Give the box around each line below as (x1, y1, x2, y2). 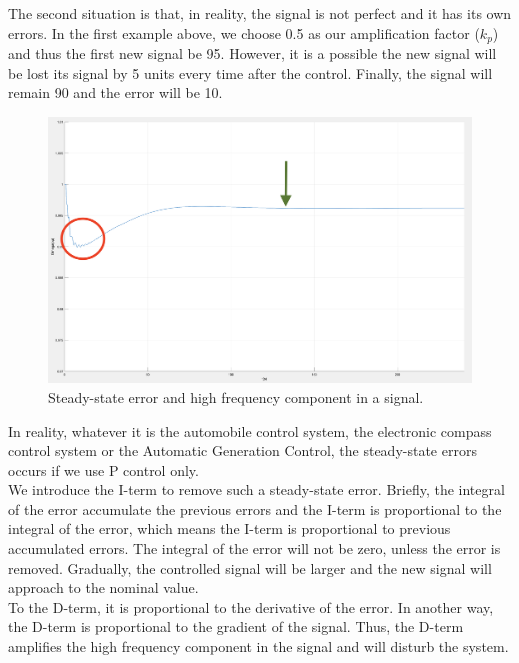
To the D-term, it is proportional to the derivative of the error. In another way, (8, 596, 494, 617)
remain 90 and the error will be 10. (8, 82, 223, 103)
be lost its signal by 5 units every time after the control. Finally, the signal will (8, 62, 493, 83)
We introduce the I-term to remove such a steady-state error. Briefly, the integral (8, 479, 505, 500)
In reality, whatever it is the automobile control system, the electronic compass (8, 420, 492, 441)
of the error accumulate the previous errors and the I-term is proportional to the (8, 498, 502, 519)
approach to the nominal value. (8, 577, 199, 598)
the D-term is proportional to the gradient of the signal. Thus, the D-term (8, 616, 464, 637)
